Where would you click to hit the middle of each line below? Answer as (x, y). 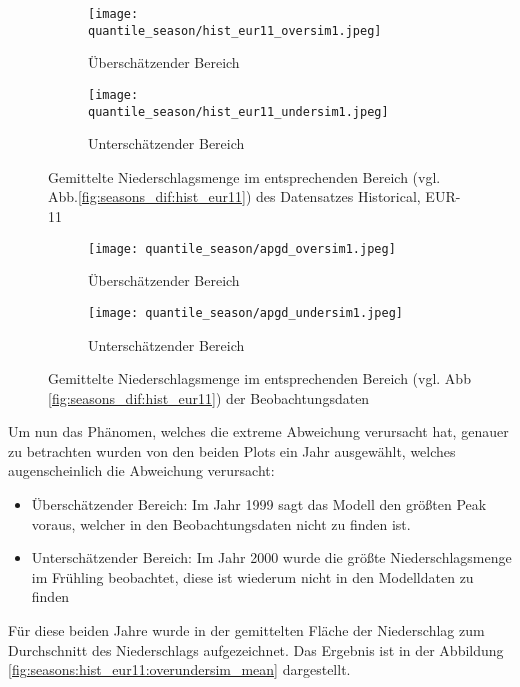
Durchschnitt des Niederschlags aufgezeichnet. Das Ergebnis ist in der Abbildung (256, 649)
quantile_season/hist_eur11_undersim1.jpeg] (238, 111)
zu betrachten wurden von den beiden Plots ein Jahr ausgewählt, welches (232, 450)
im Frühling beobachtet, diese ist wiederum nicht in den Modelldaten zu (252, 576)
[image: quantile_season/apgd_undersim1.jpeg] (245, 312)
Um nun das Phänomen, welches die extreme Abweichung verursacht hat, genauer (258, 431)
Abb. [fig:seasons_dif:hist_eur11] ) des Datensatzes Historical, (234, 196)
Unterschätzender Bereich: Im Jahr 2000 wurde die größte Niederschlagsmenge (271, 557)
